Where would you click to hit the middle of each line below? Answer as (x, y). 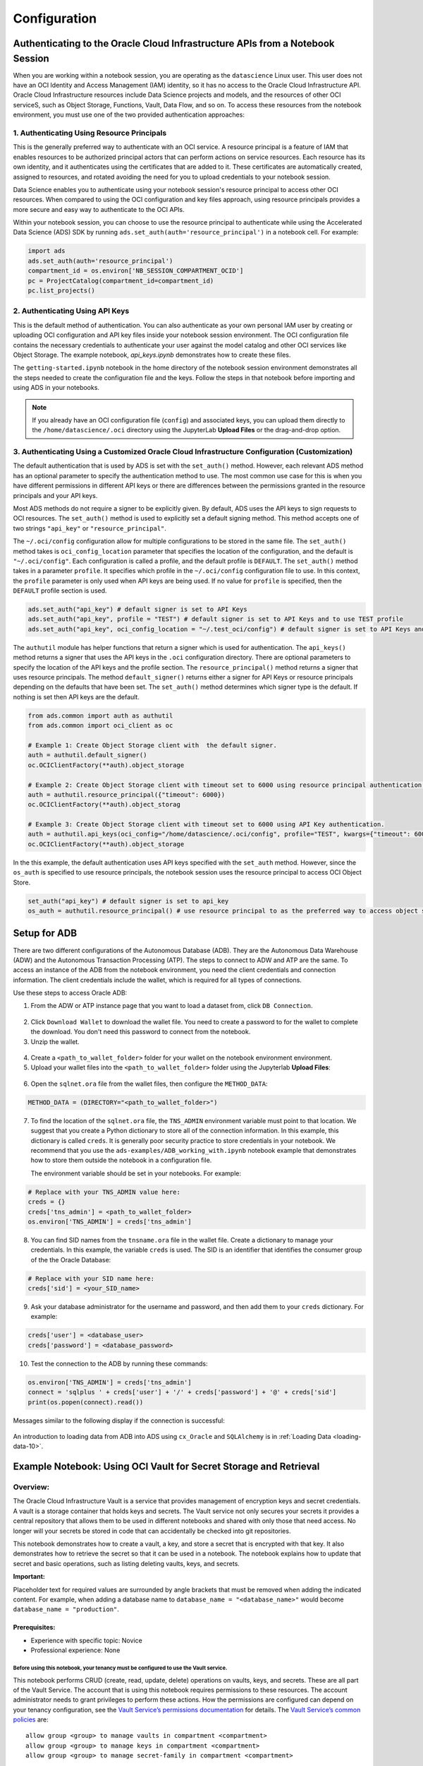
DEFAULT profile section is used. (60, 591)
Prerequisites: (34, 1628)
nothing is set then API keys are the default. (76, 697)
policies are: (31, 1719)
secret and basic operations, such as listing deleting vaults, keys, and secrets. (126, 1563)
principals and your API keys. (55, 495)
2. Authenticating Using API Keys (71, 311)
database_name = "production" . (66, 1609)
